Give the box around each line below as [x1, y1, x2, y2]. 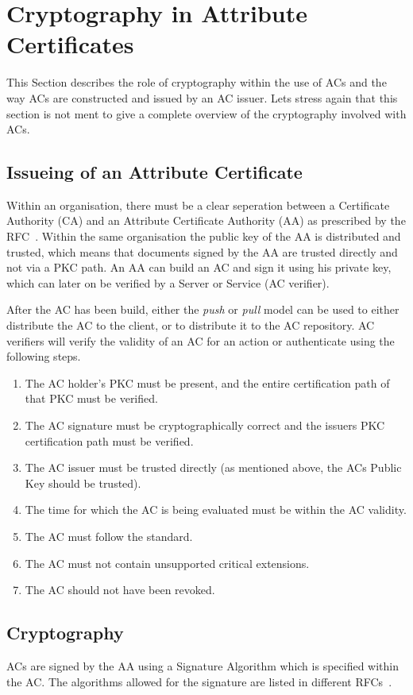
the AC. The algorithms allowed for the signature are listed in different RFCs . [6, 673, 392, 689]
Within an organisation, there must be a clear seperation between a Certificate [6, 196, 390, 213]
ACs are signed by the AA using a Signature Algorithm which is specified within [6, 657, 399, 674]
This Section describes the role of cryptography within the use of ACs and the [6, 74, 387, 91]
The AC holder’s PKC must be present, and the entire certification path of [25, 374, 390, 391]
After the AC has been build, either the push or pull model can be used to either [6, 301, 399, 318]
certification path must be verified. [25, 432, 194, 449]
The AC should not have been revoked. [25, 581, 215, 598]
